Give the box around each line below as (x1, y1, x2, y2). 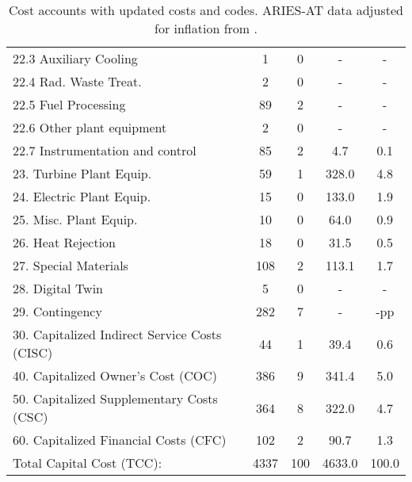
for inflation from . (154, 19, 257, 37)
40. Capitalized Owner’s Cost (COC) (13, 366, 217, 384)
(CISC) (13, 343, 53, 361)
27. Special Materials (13, 256, 128, 274)
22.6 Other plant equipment (13, 118, 167, 136)
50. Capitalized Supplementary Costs (13, 389, 218, 407)
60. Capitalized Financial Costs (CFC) (13, 430, 227, 449)
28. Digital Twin (13, 279, 104, 297)
